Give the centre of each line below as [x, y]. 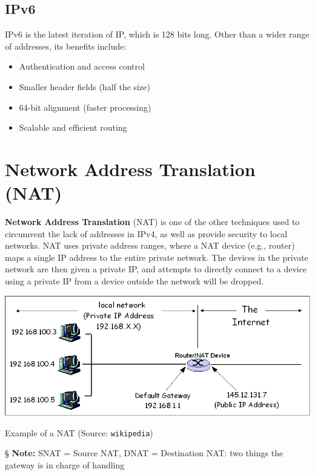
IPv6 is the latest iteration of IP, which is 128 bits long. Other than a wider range [157, 34]
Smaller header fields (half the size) [85, 86]
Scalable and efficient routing [73, 127]
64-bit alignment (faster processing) [85, 107]
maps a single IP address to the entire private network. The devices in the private [157, 257]
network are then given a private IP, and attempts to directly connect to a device [156, 269]
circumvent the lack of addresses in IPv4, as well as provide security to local [146, 233]
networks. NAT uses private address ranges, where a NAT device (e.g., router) [150, 245]
